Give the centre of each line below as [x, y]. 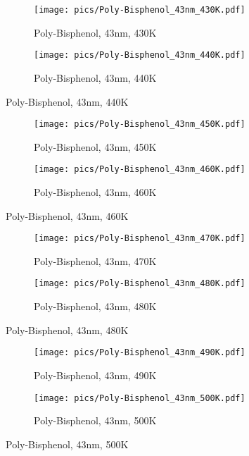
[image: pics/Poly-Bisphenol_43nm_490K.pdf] [140, 353]
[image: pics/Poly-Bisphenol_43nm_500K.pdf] [140, 398]
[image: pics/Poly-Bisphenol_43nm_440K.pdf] [140, 55]
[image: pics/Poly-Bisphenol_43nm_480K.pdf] [140, 284]
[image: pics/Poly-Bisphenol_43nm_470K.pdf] [140, 239]
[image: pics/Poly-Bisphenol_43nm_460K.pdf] [140, 170]
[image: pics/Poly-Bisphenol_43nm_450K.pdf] [140, 124]
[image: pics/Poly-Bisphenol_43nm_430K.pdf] [140, 10]
